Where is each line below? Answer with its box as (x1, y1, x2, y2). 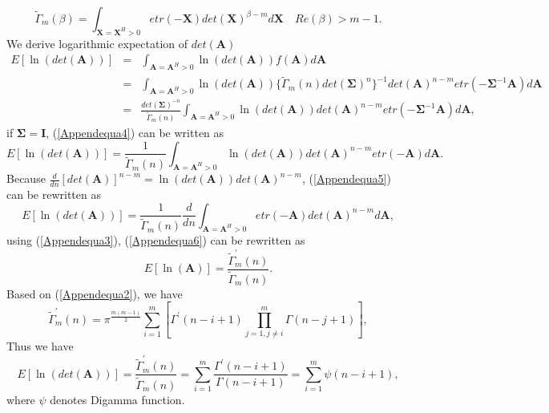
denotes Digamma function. (50, 391, 185, 407)
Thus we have (6, 338, 74, 354)
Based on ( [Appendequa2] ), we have (6, 285, 183, 302)
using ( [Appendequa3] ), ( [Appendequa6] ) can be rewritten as (6, 232, 305, 249)
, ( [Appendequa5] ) (301, 170, 391, 187)
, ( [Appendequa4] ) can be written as (46, 124, 224, 141)
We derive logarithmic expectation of (6, 34, 188, 51)
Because (6, 170, 46, 187)
